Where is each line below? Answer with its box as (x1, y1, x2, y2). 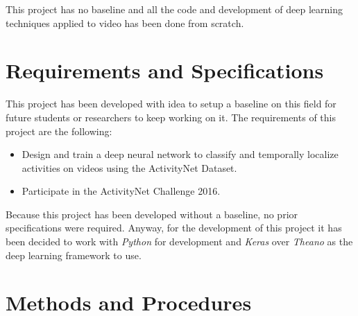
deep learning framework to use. (6, 247, 142, 262)
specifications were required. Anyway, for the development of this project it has (6, 220, 342, 235)
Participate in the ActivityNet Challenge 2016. (22, 184, 221, 198)
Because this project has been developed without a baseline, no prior (6, 207, 298, 221)
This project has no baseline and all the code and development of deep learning (6, 2, 343, 16)
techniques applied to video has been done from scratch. (6, 15, 244, 30)
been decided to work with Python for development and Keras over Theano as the (6, 234, 353, 249)
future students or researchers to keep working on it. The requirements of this (6, 109, 336, 124)
